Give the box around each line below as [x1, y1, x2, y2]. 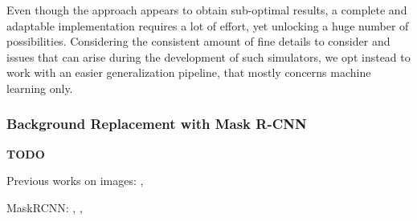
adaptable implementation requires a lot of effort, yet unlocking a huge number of [6, 17, 409, 34]
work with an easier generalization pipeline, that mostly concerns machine [6, 64, 371, 81]
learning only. [6, 79, 73, 96]
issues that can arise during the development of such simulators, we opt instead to [6, 48, 411, 65]
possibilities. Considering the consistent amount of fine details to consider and [6, 33, 390, 50]
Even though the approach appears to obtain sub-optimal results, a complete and [6, 2, 407, 18]
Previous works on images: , [6, 172, 144, 189]
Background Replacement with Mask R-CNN [6, 114, 307, 134]
